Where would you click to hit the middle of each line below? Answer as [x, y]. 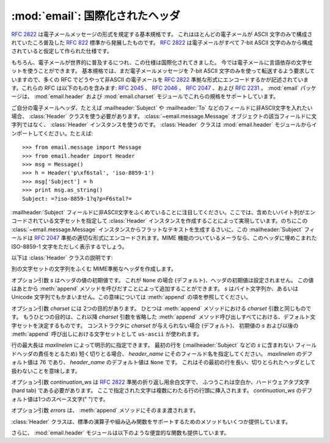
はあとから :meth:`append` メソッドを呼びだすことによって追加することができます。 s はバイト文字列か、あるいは [155, 289]
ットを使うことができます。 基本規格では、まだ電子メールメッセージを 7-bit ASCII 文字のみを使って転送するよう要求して [163, 71]
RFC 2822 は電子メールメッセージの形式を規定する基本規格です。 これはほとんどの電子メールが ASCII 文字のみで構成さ [162, 34]
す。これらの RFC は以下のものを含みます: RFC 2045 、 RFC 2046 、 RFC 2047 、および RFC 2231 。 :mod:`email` [155, 88]
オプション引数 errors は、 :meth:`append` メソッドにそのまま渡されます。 [105, 410]
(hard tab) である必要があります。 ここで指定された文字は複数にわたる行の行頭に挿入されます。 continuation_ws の [156, 391]
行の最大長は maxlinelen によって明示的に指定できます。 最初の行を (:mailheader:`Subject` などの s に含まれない [153, 345]
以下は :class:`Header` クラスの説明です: [62, 258]
